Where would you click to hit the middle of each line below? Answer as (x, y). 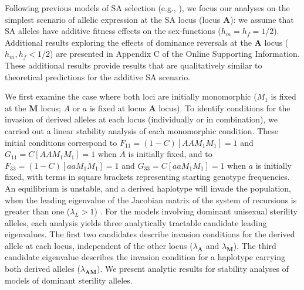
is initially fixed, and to (170, 154)
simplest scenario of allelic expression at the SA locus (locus (113, 19)
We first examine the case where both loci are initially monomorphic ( (131, 96)
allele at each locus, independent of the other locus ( (99, 245)
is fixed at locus (118, 108)
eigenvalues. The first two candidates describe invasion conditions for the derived (150, 234)
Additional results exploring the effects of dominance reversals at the (128, 42)
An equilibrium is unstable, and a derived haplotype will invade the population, (148, 188)
